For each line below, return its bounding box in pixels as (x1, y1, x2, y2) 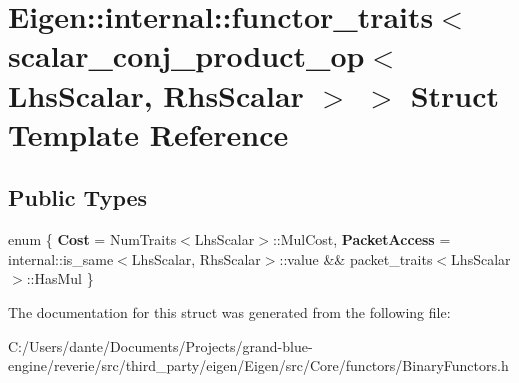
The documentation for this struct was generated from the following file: (8, 301, 451, 322)
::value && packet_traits (279, 248, 433, 269)
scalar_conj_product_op (8, 35, 365, 76)
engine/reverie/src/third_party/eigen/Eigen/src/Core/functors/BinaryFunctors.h (8, 355, 509, 376)
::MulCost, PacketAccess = (272, 229, 451, 250)
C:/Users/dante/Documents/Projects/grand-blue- (8, 335, 313, 356)
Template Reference (8, 113, 289, 154)
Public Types (8, 182, 148, 213)
